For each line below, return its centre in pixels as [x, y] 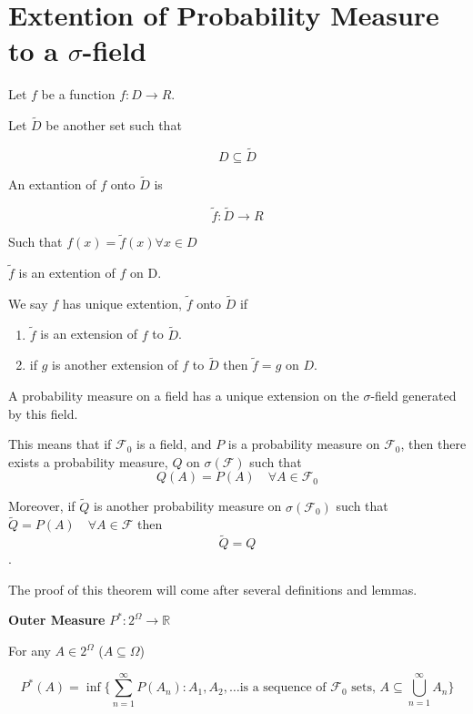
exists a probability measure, [88, 461]
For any [30, 651]
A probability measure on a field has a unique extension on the [184, 396]
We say [28, 303]
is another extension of [115, 365]
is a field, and [174, 444]
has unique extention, [122, 303]
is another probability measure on [187, 506]
